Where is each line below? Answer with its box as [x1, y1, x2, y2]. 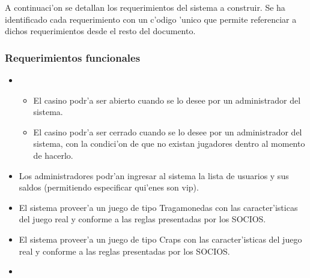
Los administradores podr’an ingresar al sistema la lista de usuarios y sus [19, 169, 289, 182]
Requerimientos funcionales [5, 50, 141, 65]
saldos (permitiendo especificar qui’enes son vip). [19, 181, 199, 194]
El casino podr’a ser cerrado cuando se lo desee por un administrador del [33, 125, 302, 138]
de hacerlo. [33, 149, 73, 161]
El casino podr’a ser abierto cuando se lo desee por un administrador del [33, 93, 301, 106]
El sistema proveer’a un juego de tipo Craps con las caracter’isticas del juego [19, 232, 302, 245]
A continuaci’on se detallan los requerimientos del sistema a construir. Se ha [5, 1, 285, 13]
